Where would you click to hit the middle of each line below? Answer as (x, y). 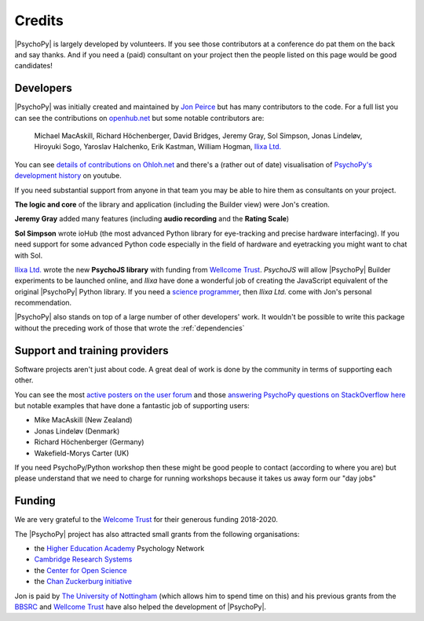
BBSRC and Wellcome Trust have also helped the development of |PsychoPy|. (141, 606)
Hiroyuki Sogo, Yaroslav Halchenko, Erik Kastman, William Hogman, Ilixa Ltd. (158, 147)
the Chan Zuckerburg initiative (83, 582)
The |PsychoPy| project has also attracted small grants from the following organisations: (157, 534)
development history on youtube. (68, 176)
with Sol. (29, 255)
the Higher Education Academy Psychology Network (119, 548)
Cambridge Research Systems (83, 559)
